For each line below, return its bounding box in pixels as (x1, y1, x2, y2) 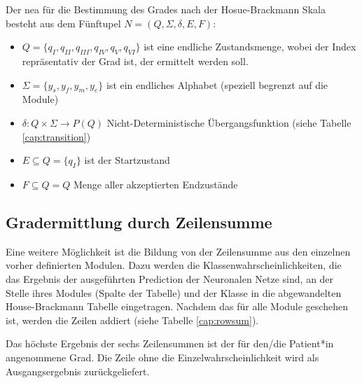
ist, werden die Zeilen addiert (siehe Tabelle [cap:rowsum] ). (6, 312, 259, 327)
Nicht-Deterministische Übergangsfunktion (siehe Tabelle (106, 115, 351, 130)
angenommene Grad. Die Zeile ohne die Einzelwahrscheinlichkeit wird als (6, 349, 319, 364)
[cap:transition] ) (22, 129, 91, 144)
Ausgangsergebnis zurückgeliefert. (6, 363, 150, 378)
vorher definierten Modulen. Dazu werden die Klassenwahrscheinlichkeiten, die (6, 258, 342, 272)
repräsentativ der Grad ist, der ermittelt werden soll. (22, 53, 249, 68)
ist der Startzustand (84, 153, 170, 167)
